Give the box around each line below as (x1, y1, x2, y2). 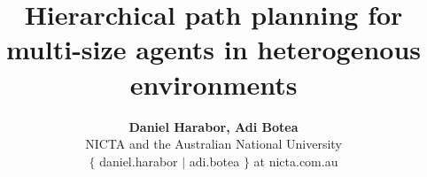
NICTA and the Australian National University (85, 135, 342, 153)
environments (129, 65, 298, 102)
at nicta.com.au (253, 151, 338, 170)
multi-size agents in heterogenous (5, 31, 422, 67)
